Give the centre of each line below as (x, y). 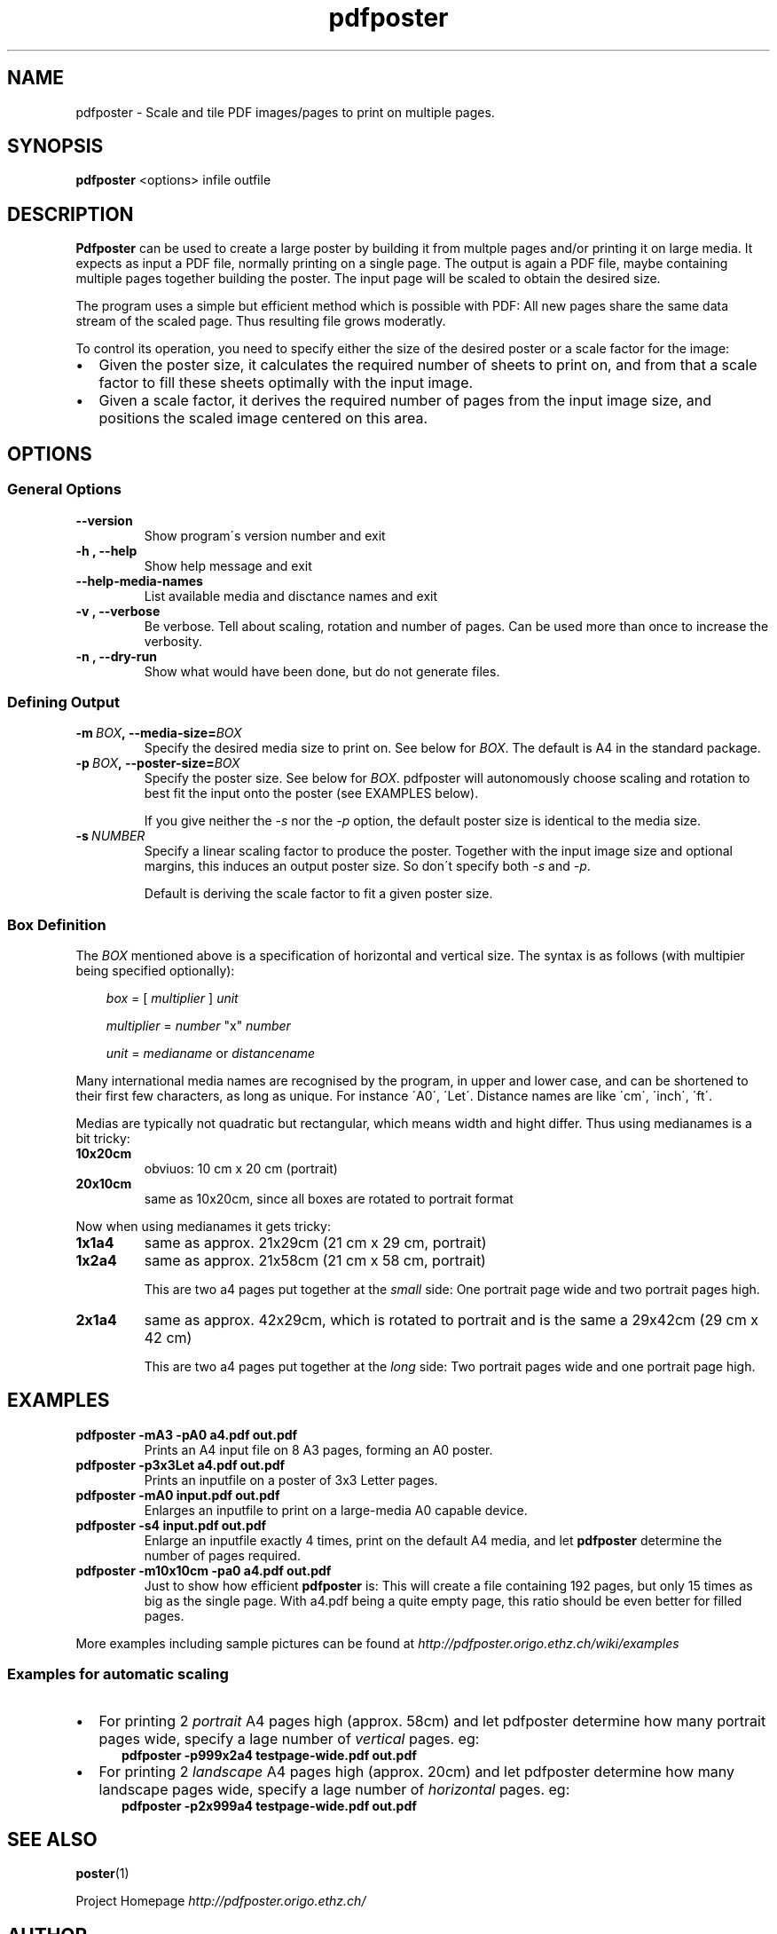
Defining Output (63, 702)
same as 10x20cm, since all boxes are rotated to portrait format (329, 1199)
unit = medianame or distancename (211, 1053)
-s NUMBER (110, 836)
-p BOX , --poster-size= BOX (158, 763)
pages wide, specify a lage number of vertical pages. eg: (289, 1738)
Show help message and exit (228, 565)
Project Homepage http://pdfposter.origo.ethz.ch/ (221, 1901)
